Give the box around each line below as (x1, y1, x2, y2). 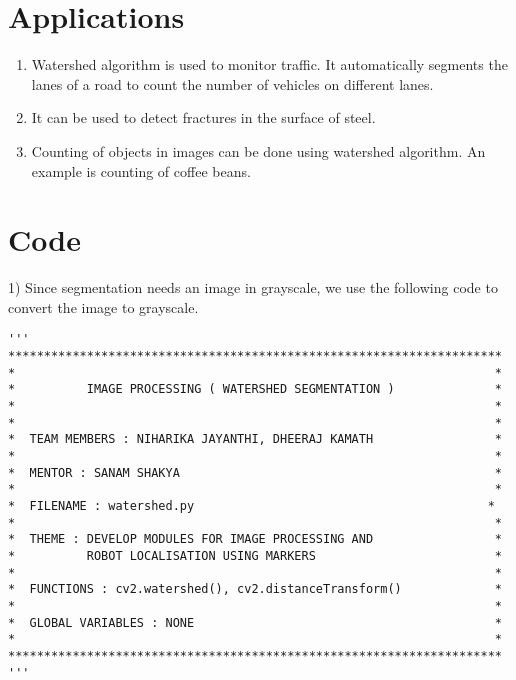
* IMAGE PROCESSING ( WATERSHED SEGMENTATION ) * (8, 382, 502, 397)
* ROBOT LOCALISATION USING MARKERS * (8, 548, 502, 563)
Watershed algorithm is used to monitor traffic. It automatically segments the (31, 54, 508, 75)
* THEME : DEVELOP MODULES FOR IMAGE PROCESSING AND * (8, 532, 502, 547)
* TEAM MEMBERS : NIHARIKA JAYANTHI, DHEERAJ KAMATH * (8, 432, 502, 447)
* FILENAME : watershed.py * (8, 498, 495, 513)
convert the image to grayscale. (8, 296, 199, 317)
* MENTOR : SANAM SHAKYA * (8, 465, 502, 480)
